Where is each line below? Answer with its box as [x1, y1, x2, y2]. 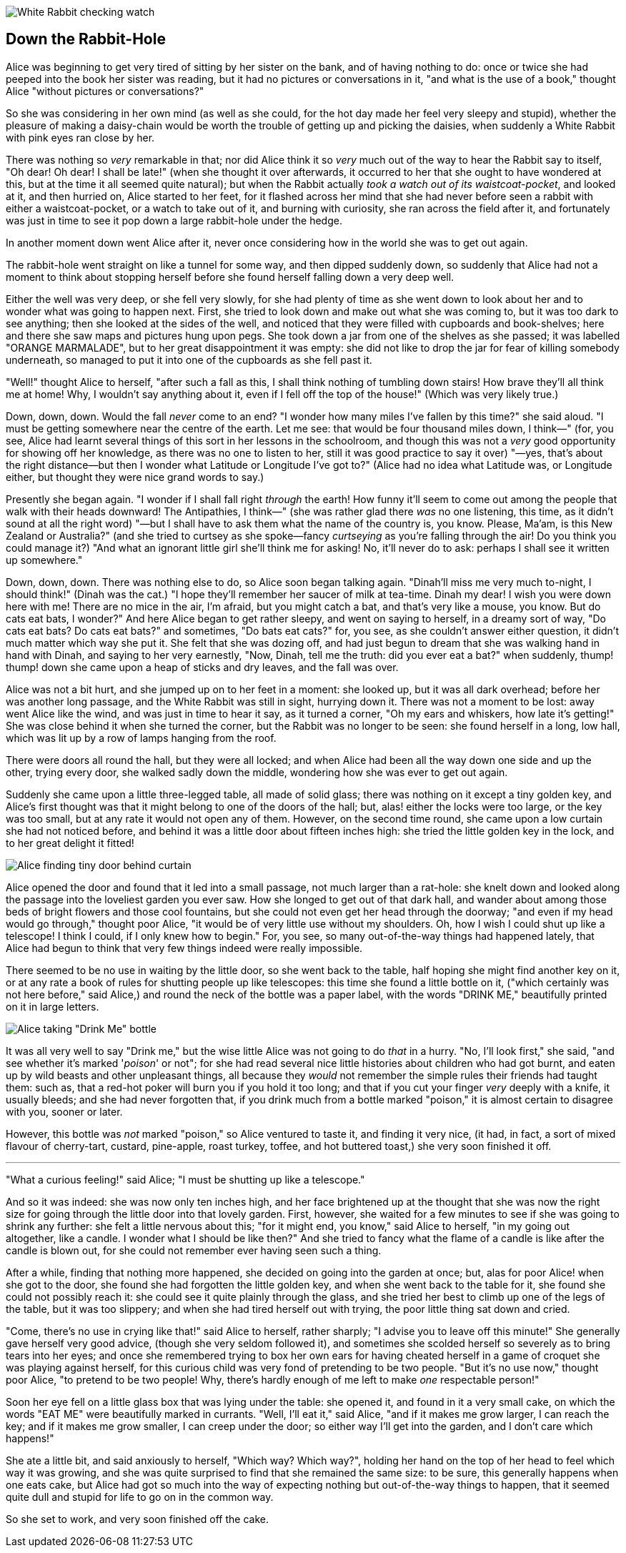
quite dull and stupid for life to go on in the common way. [6, 1490, 274, 1503]
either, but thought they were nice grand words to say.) [6, 470, 264, 483]
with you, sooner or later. [6, 1105, 123, 1118]
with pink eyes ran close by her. [6, 131, 155, 144]
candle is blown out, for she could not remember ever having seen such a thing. [6, 1244, 382, 1256]
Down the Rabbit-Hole [6, 30, 166, 49]
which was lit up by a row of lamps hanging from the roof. [6, 731, 277, 744]
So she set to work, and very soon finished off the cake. [6, 1512, 269, 1525]
